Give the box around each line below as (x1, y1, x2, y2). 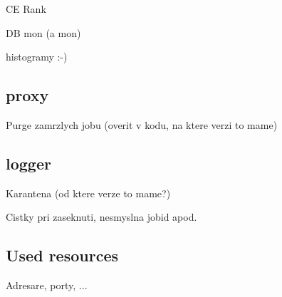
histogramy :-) (6, 49, 68, 64)
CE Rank (6, 1, 46, 16)
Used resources (6, 244, 118, 266)
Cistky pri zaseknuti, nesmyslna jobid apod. (6, 209, 197, 224)
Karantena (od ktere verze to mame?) (6, 185, 171, 200)
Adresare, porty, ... (6, 278, 88, 293)
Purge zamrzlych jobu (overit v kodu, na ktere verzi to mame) (6, 117, 278, 132)
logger (6, 152, 51, 174)
